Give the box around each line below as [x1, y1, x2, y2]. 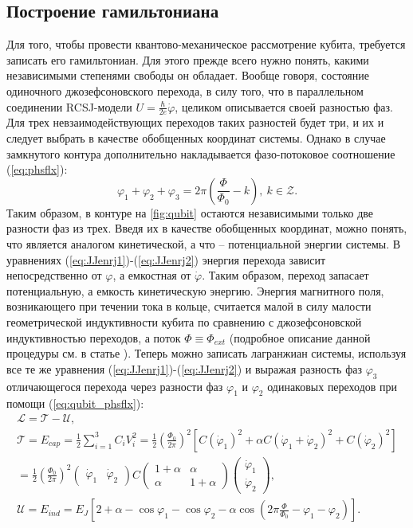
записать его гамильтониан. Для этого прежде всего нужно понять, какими [6, 51, 369, 68]
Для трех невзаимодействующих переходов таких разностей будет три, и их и [6, 114, 384, 131]
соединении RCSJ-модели [6, 98, 132, 115]
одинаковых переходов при [267, 377, 398, 394]
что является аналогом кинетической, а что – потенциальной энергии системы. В [6, 235, 401, 252]
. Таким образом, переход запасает [202, 267, 369, 284]
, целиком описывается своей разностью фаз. [175, 98, 393, 115]
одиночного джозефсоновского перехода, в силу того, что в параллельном [6, 82, 364, 99]
